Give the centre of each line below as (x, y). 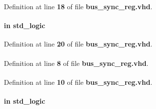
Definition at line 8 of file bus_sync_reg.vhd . (76, 63)
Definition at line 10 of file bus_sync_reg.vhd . (78, 82)
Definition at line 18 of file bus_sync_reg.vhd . (78, 6)
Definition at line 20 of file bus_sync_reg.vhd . (78, 44)
